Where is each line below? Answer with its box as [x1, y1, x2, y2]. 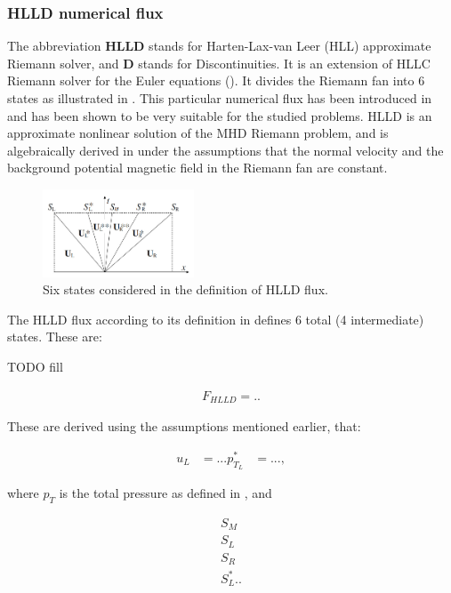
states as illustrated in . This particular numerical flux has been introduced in [7, 89, 432, 107]
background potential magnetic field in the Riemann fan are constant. [7, 158, 388, 177]
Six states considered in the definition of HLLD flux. [43, 280, 328, 299]
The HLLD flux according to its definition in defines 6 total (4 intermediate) [7, 309, 424, 328]
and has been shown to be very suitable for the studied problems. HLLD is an [7, 106, 432, 124]
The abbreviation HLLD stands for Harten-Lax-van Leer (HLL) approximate [7, 36, 431, 55]
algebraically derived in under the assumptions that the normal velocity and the [7, 140, 444, 159]
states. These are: [7, 327, 102, 346]
